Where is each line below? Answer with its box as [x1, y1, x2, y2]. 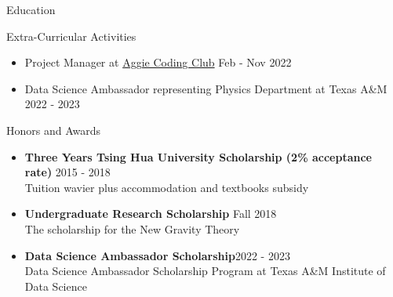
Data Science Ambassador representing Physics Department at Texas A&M [24, 80, 388, 96]
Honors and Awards [6, 121, 101, 138]
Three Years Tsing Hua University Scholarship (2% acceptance [24, 148, 372, 165]
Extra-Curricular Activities [6, 27, 136, 44]
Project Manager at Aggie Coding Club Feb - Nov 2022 [24, 54, 292, 71]
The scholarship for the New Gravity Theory [24, 220, 240, 237]
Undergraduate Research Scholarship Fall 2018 [24, 205, 277, 222]
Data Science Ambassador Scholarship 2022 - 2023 [24, 247, 290, 263]
